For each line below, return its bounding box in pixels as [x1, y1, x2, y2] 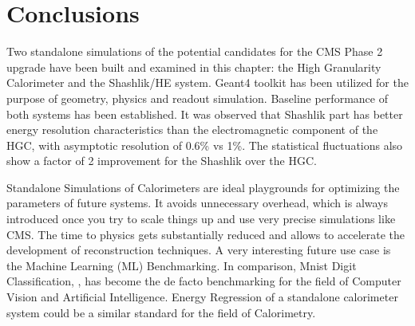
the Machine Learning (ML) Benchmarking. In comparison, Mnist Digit [6, 257, 357, 273]
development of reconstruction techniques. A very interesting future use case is [6, 242, 391, 258]
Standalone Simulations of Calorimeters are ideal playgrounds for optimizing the [6, 179, 400, 195]
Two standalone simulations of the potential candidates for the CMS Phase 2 [6, 43, 383, 60]
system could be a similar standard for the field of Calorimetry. [6, 304, 316, 320]
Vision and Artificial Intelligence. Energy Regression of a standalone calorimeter [6, 289, 398, 305]
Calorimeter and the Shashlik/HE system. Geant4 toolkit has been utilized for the [6, 74, 409, 91]
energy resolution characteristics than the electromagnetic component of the [6, 121, 378, 138]
